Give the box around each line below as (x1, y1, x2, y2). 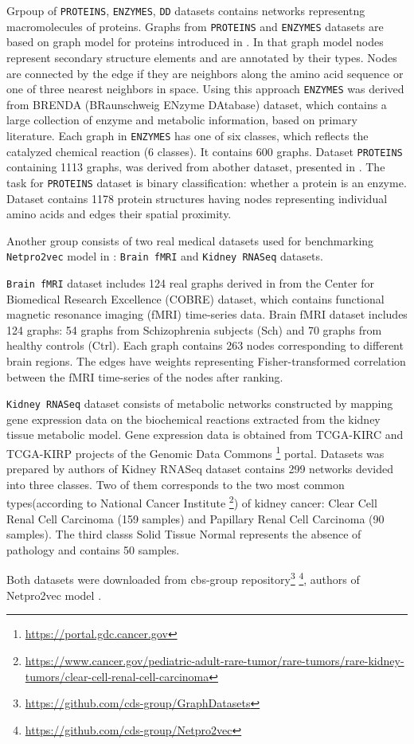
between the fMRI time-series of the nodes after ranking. (6, 368, 283, 385)
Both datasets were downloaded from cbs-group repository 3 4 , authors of (6, 569, 360, 588)
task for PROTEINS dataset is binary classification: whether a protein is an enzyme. (6, 174, 407, 190)
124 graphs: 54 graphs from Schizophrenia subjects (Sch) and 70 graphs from (6, 321, 382, 338)
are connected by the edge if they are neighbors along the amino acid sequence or (6, 65, 404, 81)
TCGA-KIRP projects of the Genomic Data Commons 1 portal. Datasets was (6, 443, 385, 461)
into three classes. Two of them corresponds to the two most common (6, 476, 345, 492)
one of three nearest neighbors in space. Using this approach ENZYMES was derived (6, 80, 404, 97)
